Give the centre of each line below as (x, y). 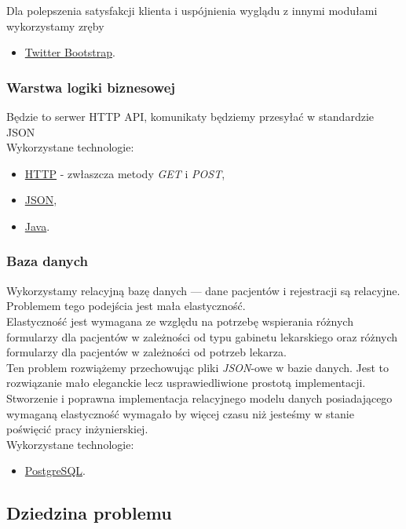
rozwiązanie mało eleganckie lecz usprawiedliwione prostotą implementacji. (186, 383)
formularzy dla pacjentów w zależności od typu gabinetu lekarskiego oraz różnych (202, 336)
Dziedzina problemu (89, 513)
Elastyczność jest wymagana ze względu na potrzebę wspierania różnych (180, 321)
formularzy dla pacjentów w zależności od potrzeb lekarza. (146, 352)
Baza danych (48, 261)
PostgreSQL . (55, 471)
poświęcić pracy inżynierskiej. (77, 429)
